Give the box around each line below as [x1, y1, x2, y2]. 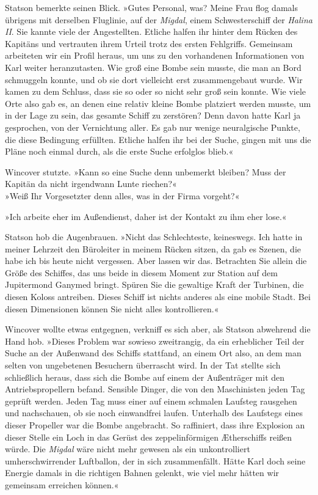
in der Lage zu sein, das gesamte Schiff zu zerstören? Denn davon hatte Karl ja [5, 109, 301, 122]
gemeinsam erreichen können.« [5, 478, 119, 491]
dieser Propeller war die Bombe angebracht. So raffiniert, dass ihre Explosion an [5, 419, 305, 431]
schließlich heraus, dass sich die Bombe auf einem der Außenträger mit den [5, 370, 285, 383]
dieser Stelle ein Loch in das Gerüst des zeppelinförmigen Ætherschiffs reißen [5, 430, 292, 443]
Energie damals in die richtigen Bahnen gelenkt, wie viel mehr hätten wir [5, 466, 280, 479]
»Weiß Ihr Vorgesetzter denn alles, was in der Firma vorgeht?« [5, 189, 240, 202]
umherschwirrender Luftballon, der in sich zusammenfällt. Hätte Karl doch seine [5, 454, 306, 467]
